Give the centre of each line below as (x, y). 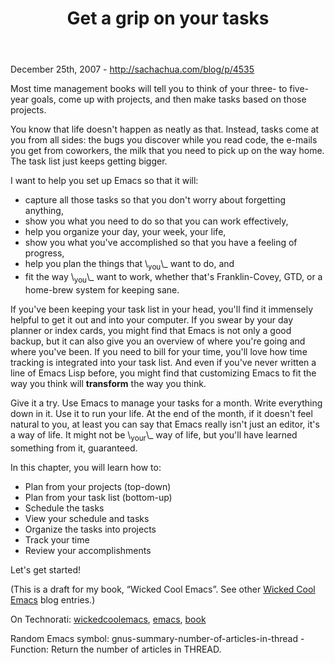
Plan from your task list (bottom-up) (98, 497)
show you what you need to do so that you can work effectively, (156, 221)
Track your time (57, 539)
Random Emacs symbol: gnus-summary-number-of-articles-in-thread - (157, 638)
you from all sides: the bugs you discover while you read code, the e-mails (164, 140)
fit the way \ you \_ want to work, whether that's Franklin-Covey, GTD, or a (173, 277)
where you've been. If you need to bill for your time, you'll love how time (159, 351)
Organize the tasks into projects (90, 529)
